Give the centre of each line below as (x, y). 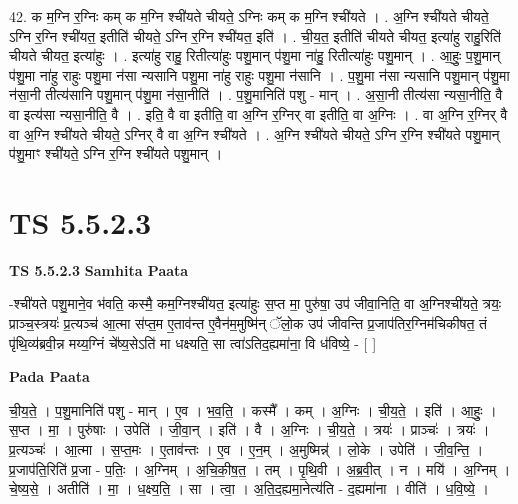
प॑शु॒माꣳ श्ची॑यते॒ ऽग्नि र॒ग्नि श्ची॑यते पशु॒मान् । (116, 153)
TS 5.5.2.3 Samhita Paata (99, 269)
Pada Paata (49, 376)
